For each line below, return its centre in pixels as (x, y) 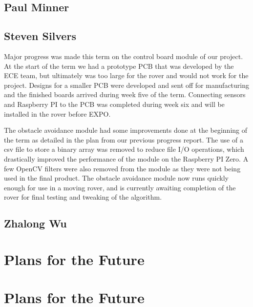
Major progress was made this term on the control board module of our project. (124, 56)
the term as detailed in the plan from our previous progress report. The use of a (124, 139)
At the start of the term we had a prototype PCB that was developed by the (119, 66)
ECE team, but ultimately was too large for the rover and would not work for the (126, 75)
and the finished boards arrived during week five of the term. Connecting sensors (125, 94)
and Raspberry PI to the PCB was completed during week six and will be (114, 104)
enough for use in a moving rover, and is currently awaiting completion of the (120, 187)
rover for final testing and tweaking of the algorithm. (83, 197)
